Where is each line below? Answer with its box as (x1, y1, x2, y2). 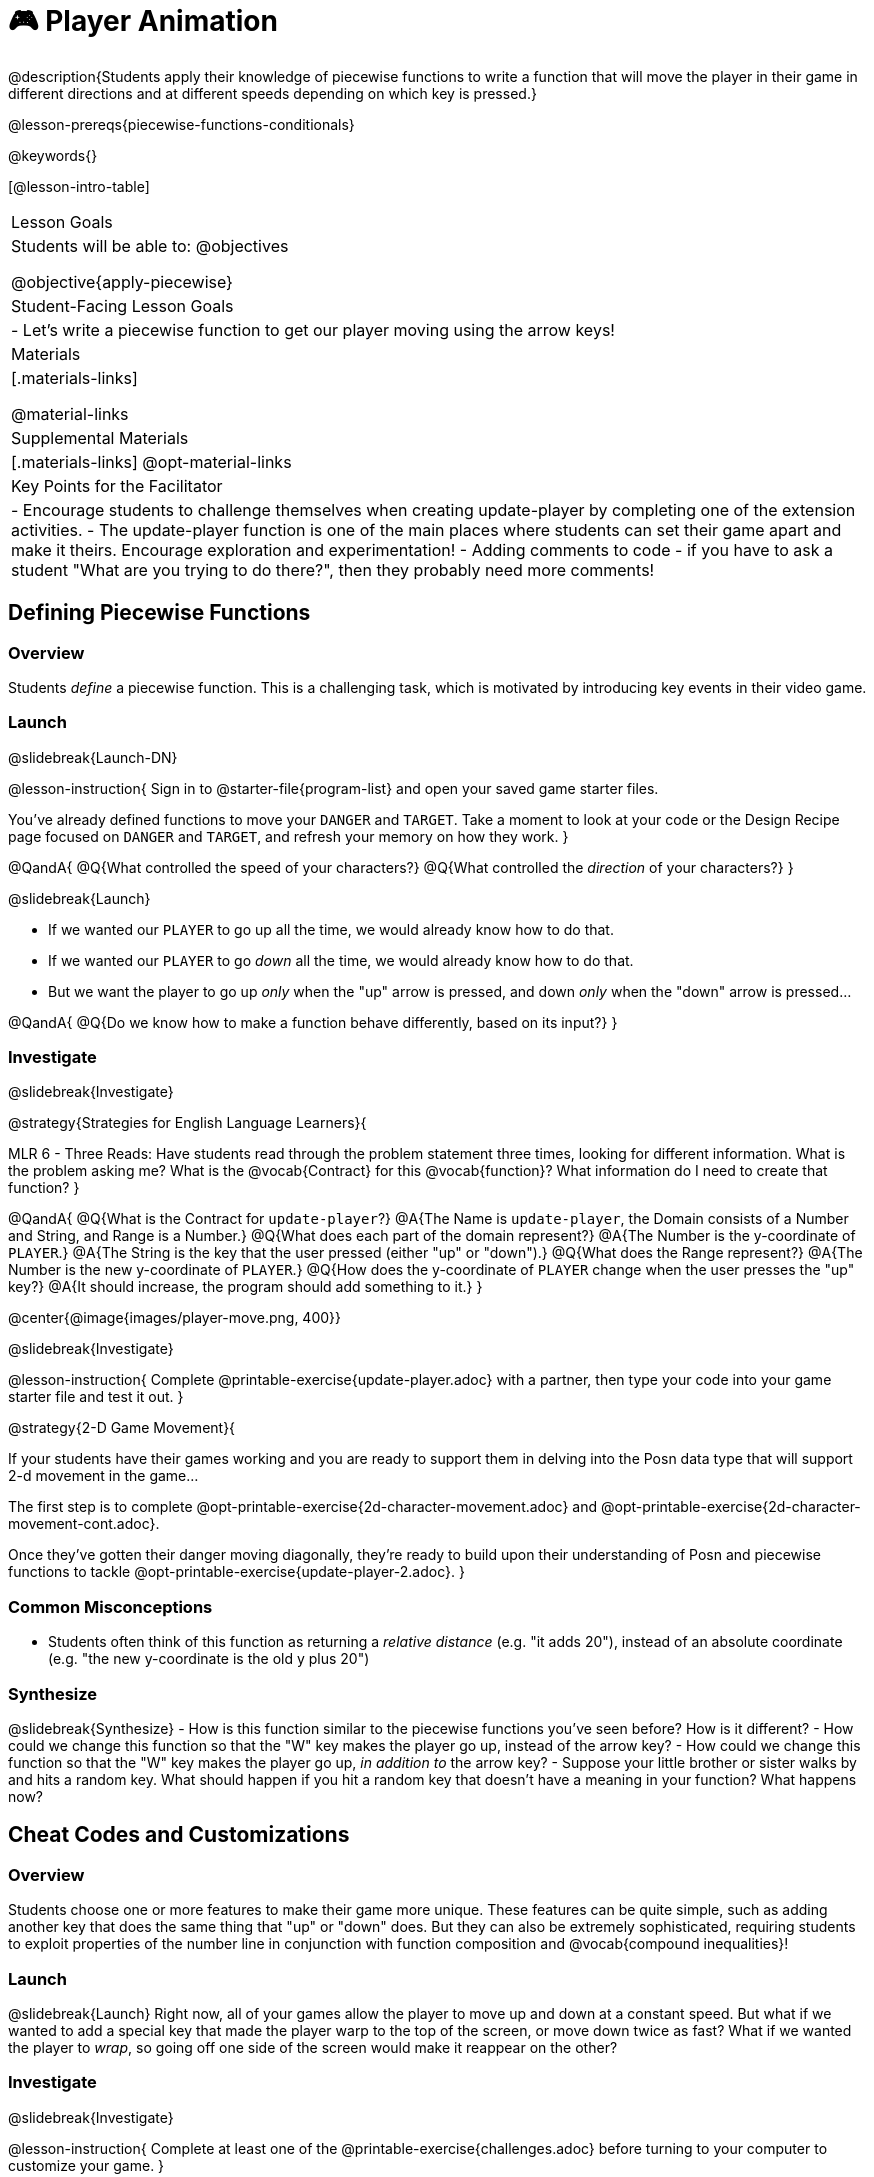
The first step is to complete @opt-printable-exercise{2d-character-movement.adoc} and (8, 1498, 598, 1516)
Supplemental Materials (11, 427, 189, 448)
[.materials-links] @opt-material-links (11, 451, 292, 472)
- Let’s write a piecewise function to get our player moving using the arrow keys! (11, 319, 615, 340)
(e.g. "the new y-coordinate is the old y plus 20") (48, 1650, 370, 1668)
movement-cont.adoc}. (8, 1515, 160, 1533)
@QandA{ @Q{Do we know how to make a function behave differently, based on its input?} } (8, 1013, 618, 1031)
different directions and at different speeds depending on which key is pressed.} (8, 84, 537, 102)
